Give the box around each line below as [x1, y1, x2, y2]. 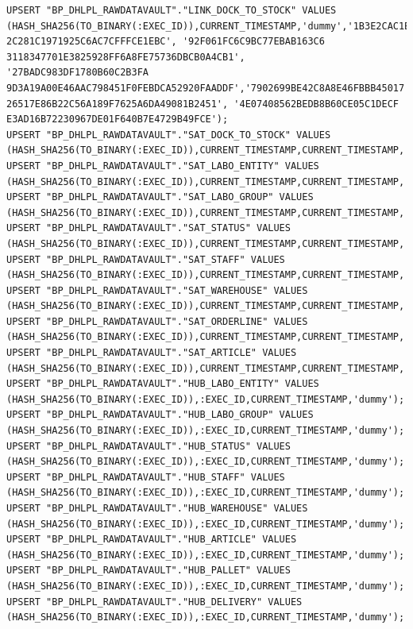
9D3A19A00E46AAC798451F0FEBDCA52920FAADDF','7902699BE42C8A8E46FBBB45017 [6, 82, 405, 94]
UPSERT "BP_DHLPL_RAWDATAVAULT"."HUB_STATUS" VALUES [6, 440, 291, 452]
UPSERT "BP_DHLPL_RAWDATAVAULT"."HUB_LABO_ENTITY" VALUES [6, 378, 319, 390]
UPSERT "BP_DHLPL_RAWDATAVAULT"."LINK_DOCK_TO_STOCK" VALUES [6, 5, 337, 16]
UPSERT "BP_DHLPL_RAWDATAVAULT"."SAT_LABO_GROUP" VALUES [6, 191, 314, 203]
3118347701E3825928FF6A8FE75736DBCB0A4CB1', [6, 51, 245, 63]
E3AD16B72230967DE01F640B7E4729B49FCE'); [6, 114, 229, 125]
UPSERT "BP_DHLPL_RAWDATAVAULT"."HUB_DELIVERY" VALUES [6, 596, 303, 608]
